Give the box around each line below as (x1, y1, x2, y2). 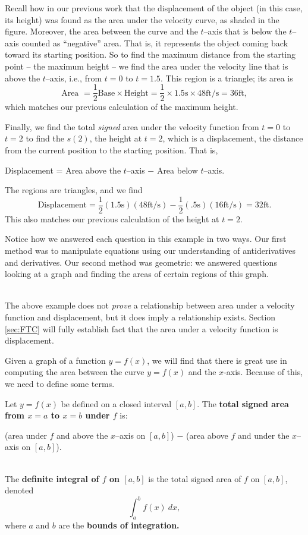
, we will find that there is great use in (147, 354, 287, 366)
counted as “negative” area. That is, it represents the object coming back (21, 36, 288, 49)
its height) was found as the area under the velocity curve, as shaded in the (5, 13, 279, 26)
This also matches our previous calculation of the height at (5, 212, 219, 225)
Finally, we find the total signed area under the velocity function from (5, 120, 259, 133)
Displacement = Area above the (5, 163, 121, 176)
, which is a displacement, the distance (162, 132, 303, 144)
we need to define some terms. (5, 377, 115, 389)
